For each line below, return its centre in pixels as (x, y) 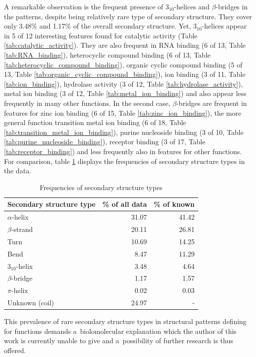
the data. (18, 171)
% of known (174, 204)
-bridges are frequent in (212, 103)
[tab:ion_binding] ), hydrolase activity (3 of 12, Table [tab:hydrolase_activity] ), (124, 83)
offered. (15, 350)
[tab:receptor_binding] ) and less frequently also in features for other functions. (123, 151)
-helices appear (224, 26)
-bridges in (232, 6)
